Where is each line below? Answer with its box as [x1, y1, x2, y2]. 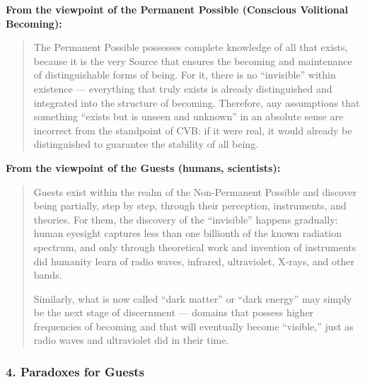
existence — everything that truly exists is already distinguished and [33, 81, 332, 95]
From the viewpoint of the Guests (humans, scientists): [6, 160, 281, 175]
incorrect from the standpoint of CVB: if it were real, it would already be [33, 122, 352, 137]
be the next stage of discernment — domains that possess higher [33, 305, 314, 320]
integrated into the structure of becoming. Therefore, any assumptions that [33, 95, 360, 110]
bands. [33, 267, 62, 282]
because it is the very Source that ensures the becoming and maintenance [33, 53, 352, 68]
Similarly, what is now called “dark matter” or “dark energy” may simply [33, 291, 352, 306]
